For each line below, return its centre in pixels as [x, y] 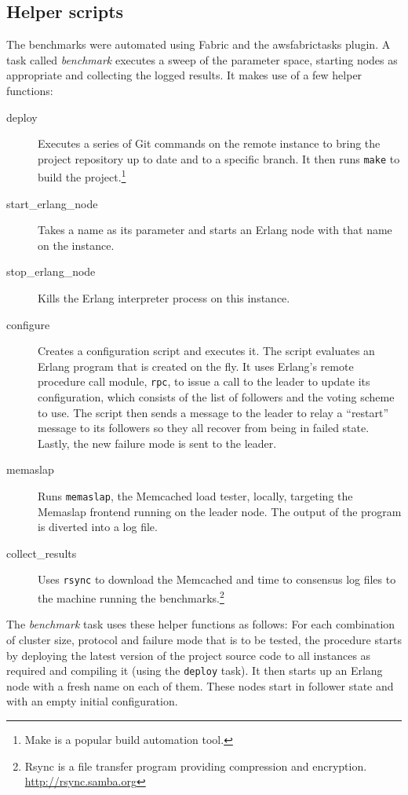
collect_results [42, 553]
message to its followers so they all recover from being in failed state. [204, 428]
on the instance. [76, 245]
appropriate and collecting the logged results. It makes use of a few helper [184, 75]
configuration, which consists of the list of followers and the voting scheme [216, 397]
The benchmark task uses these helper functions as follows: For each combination [201, 624]
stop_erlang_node [51, 271]
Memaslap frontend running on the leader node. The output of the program [220, 511]
